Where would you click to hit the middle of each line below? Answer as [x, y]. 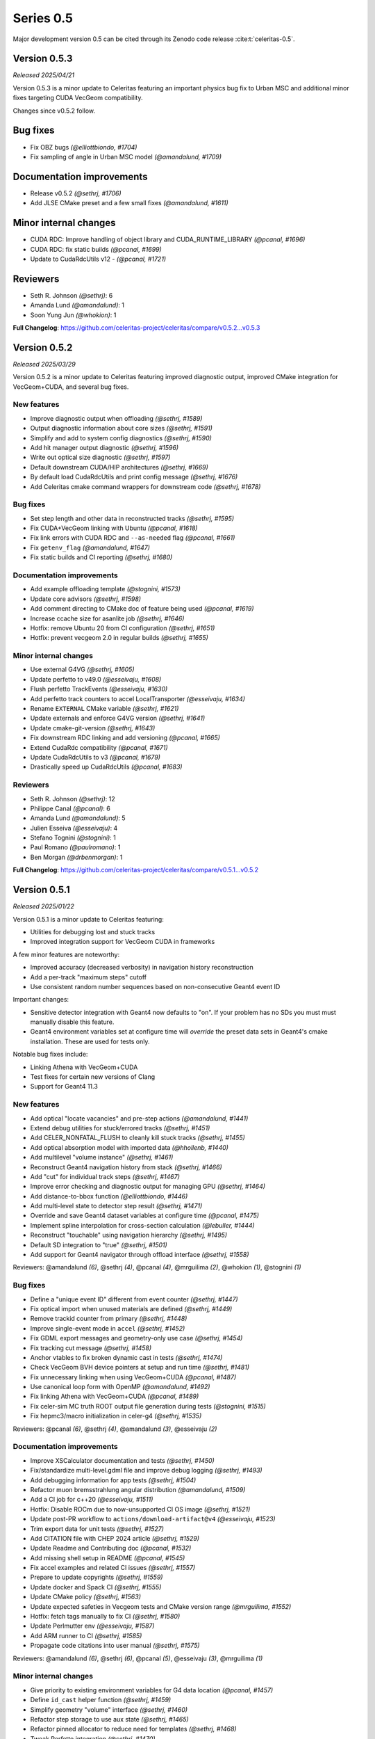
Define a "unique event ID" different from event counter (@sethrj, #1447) [134, 1299]
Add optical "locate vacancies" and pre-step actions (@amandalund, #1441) [139, 1118]
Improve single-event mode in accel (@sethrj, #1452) [108, 1328]
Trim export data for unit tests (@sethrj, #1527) [97, 1529]
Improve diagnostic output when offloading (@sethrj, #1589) [116, 418]
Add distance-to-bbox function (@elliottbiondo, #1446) [109, 1196]
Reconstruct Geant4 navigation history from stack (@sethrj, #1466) [126, 1167]
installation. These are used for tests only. [90, 1041]
